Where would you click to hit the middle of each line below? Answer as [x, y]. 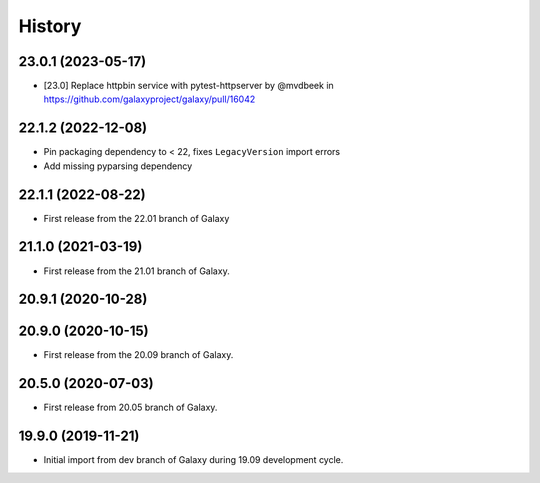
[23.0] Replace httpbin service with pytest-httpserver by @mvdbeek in [188, 86]
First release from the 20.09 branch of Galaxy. [138, 355]
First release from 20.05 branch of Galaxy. [130, 407]
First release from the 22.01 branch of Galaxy [136, 218]
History [50, 26]
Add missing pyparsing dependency [118, 166]
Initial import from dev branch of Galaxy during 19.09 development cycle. [193, 460]
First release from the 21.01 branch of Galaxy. [136, 271]
